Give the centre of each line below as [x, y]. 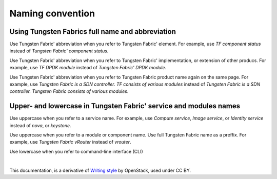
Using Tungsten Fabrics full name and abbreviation [93, 32]
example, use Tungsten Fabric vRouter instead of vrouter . [70, 142]
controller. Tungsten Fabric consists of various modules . [69, 91]
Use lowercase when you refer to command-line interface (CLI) [76, 151]
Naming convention [52, 13]
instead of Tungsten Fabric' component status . [59, 51]
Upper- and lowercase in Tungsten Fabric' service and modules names [125, 106]
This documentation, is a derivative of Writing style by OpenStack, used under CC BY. [100, 170]
